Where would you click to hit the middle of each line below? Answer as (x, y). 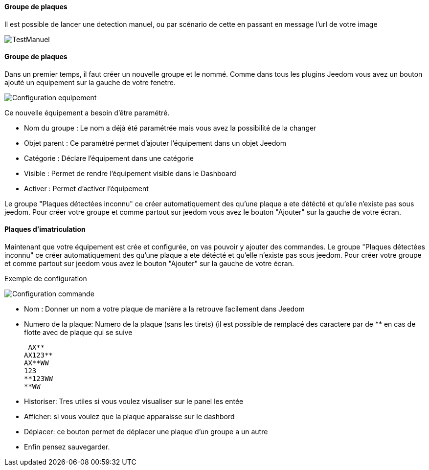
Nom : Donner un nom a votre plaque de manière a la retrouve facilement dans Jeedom (164, 309)
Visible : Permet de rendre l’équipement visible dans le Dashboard (130, 173)
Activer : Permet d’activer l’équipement (86, 188)
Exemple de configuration (46, 279)
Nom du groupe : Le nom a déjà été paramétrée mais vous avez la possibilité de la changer (170, 128)
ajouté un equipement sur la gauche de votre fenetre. (90, 82)
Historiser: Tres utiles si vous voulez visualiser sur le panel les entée (134, 402)
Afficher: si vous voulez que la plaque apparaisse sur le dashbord (129, 417)
